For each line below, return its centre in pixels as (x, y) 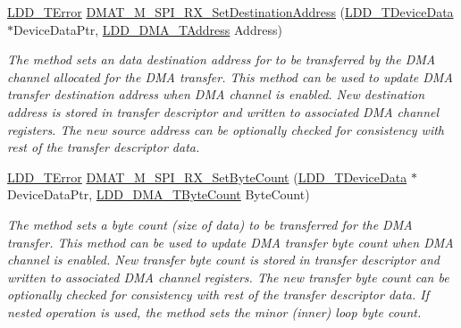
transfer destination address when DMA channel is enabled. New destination (216, 94)
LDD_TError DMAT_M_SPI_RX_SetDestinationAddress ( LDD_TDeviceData (230, 12)
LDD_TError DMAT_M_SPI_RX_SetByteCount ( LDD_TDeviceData (207, 177)
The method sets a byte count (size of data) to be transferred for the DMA (210, 224)
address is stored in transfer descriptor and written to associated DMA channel (223, 111)
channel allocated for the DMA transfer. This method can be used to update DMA (230, 76)
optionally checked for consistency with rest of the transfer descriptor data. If (218, 294)
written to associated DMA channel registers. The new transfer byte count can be (228, 277)
